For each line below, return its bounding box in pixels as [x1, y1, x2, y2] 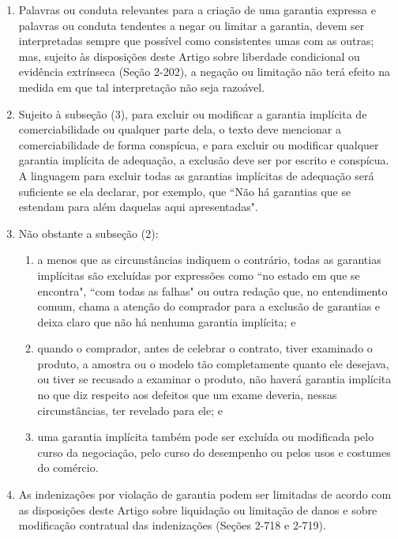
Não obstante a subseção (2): [18, 224, 159, 241]
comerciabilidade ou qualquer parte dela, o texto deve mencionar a [18, 121, 341, 138]
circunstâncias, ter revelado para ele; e [37, 401, 223, 418]
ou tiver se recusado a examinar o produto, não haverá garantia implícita [37, 371, 392, 387]
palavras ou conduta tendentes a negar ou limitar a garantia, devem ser [18, 17, 365, 33]
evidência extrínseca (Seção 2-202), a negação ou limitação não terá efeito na [18, 63, 391, 80]
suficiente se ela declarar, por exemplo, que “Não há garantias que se [18, 183, 351, 199]
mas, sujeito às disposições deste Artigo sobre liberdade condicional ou [18, 47, 360, 64]
